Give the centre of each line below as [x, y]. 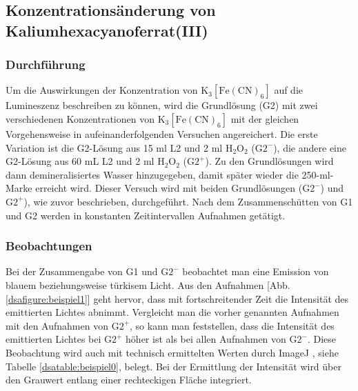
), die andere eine [310, 147]
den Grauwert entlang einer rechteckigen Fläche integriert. [129, 380]
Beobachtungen [49, 246]
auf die [289, 90]
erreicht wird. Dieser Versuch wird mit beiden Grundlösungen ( [169, 188]
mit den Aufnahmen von [57, 325]
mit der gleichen [265, 118]
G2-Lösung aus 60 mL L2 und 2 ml [80, 161]
